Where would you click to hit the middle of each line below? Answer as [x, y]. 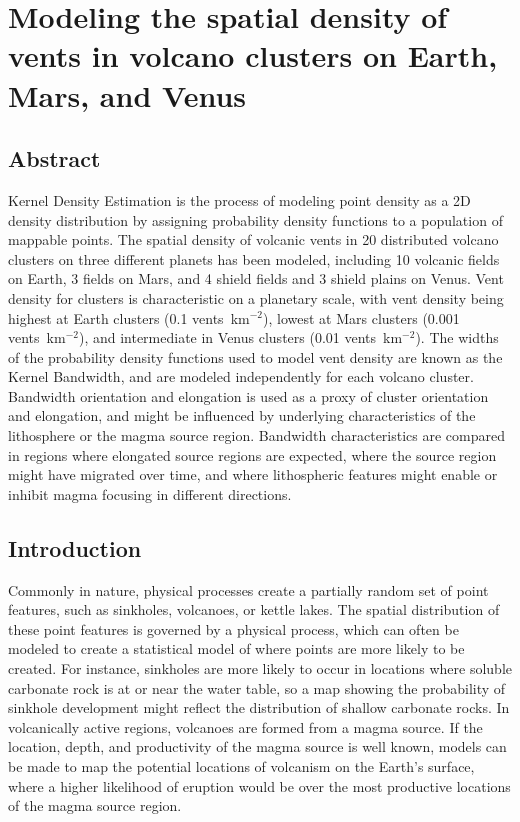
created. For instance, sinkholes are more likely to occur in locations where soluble [260, 668]
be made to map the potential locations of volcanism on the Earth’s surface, [241, 766]
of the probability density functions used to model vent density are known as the [255, 356]
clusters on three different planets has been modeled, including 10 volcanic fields [254, 258]
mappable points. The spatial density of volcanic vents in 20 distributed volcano [253, 239]
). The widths [457, 337]
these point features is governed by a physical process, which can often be [233, 628]
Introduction [75, 547]
